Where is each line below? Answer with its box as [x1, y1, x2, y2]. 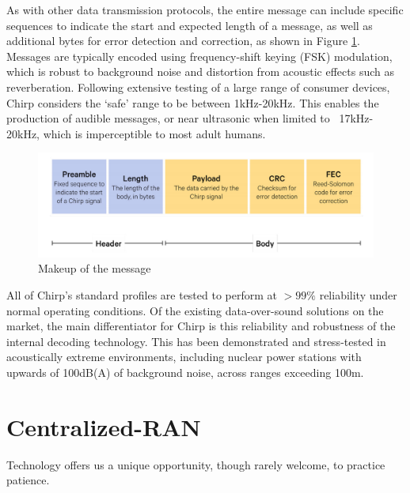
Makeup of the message [38, 260, 151, 277]
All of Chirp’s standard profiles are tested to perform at [6, 287, 278, 303]
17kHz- [339, 110, 374, 126]
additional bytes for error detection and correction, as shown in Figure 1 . [6, 32, 360, 49]
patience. [6, 472, 50, 488]
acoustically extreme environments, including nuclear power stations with [6, 348, 362, 365]
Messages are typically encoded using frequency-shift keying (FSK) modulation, [6, 47, 393, 64]
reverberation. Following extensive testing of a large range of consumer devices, [6, 78, 390, 95]
